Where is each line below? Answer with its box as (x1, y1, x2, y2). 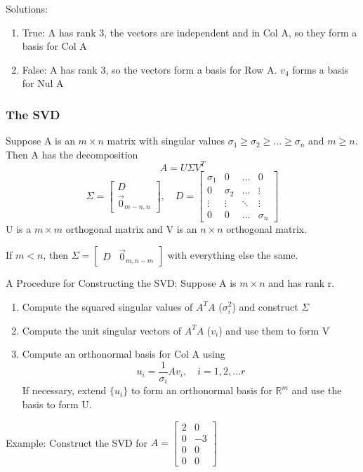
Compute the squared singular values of (22, 299, 193, 313)
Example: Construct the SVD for (6, 435, 148, 450)
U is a (6, 222, 32, 236)
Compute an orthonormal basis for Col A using (22, 346, 225, 361)
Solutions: (6, 1, 48, 15)
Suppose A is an (6, 133, 75, 148)
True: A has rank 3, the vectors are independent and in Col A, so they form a (22, 25, 357, 39)
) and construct (232, 299, 298, 313)
